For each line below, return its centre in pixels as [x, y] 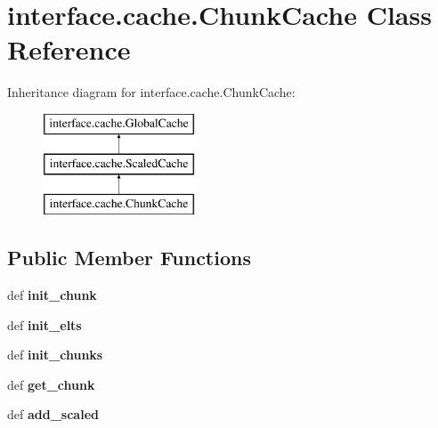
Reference [69, 49]
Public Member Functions [129, 258]
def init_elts [45, 324]
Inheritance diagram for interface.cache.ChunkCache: [151, 92]
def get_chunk [51, 384]
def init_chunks [55, 355]
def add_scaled [53, 414]
